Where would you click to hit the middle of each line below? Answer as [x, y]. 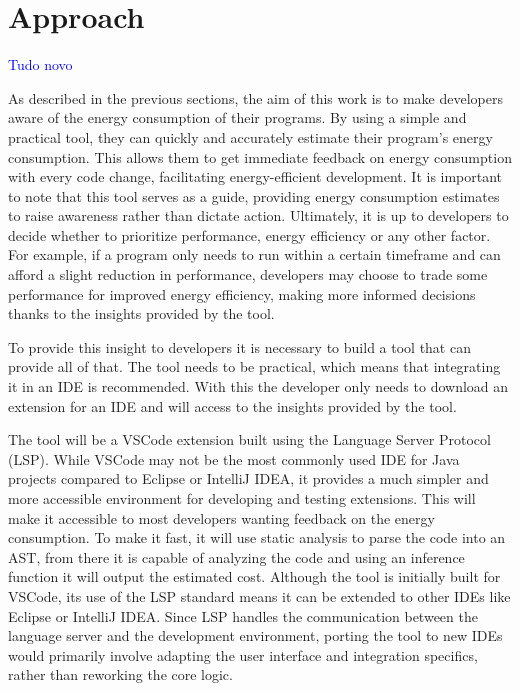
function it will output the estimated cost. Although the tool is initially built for [254, 576]
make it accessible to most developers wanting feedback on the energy [221, 517]
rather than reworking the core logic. [120, 674]
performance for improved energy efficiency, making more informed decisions [242, 293]
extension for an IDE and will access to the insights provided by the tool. [232, 405]
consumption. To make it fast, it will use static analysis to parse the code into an [257, 537]
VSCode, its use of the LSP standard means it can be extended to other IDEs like [259, 595]
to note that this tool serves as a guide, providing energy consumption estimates [254, 195]
